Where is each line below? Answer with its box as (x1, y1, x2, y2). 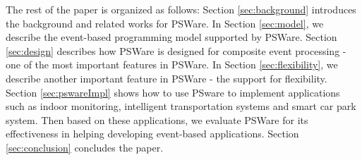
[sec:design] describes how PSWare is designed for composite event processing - (6, 43, 346, 58)
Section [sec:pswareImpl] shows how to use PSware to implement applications (6, 85, 340, 99)
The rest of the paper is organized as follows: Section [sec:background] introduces (6, 2, 356, 16)
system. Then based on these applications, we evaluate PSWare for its (6, 112, 308, 127)
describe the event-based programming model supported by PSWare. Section (6, 30, 337, 44)
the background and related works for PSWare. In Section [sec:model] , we (6, 16, 324, 30)
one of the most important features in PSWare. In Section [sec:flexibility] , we (6, 57, 338, 72)
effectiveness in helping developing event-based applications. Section (6, 126, 299, 141)
